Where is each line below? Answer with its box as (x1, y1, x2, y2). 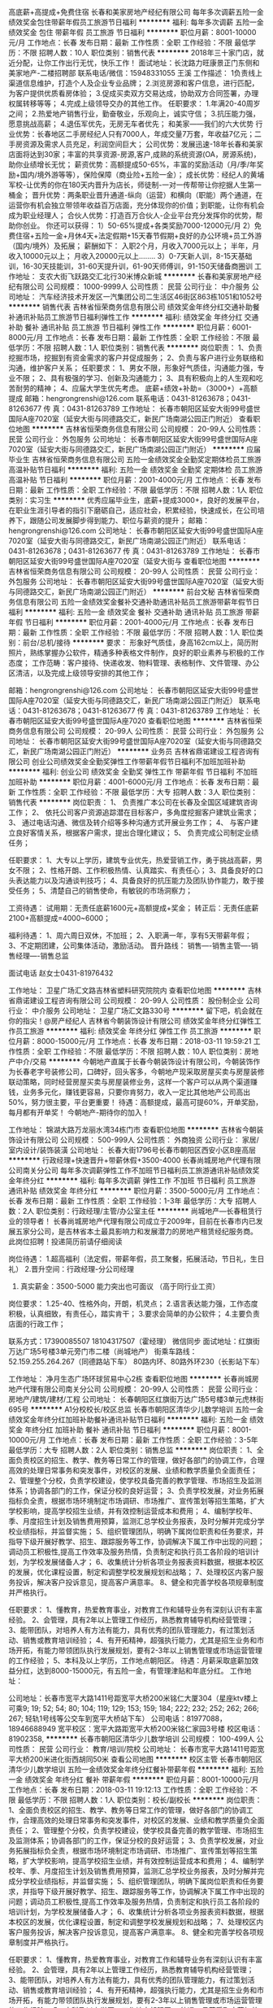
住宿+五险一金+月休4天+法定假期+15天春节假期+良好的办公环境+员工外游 (15, 231, 262, 240)
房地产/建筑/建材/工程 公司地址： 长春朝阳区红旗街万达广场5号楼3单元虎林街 (8, 1395, 264, 1403)
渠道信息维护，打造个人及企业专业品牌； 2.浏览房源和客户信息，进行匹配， (8, 78, 259, 88)
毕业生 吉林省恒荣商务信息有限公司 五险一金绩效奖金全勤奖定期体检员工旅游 (8, 455, 262, 464)
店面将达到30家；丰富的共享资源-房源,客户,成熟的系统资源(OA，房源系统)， (8, 150, 262, 159)
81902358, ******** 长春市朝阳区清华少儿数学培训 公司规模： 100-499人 (8, 1734, 255, 1744)
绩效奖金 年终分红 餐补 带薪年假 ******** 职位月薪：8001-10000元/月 (24, 1774, 259, 1784)
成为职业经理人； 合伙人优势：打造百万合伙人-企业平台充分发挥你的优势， (8, 211, 256, 220)
